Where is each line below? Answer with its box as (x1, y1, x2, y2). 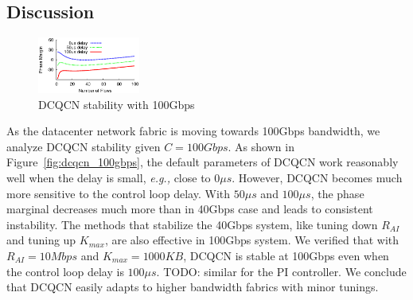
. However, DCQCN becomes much (232, 169, 403, 185)
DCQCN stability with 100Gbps (38, 95, 195, 112)
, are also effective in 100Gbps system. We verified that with (104, 232, 399, 248)
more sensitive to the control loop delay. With (6, 185, 231, 201)
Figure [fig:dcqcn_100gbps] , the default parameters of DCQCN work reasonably (6, 154, 399, 170)
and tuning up (6, 232, 76, 248)
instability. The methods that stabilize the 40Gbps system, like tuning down (6, 216, 378, 232)
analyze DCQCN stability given (6, 138, 161, 154)
